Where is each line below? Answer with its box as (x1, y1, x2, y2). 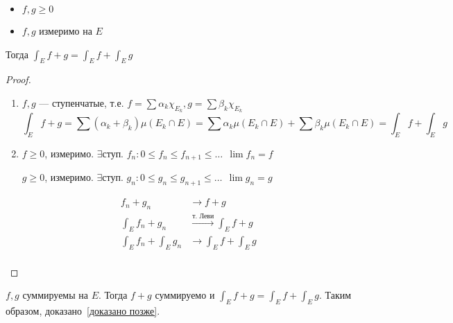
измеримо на (39, 24, 92, 37)
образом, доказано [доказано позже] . (6, 303, 160, 317)
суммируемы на (22, 288, 88, 302)
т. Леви (192, 213, 214, 220)
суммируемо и (155, 288, 215, 302)
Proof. (6, 72, 31, 87)
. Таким (319, 288, 352, 302)
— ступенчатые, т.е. (39, 95, 124, 110)
